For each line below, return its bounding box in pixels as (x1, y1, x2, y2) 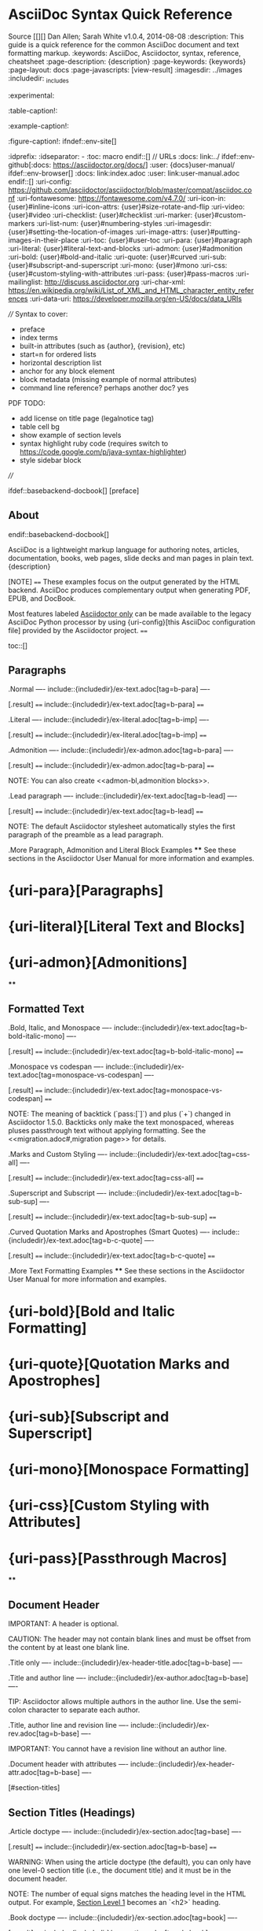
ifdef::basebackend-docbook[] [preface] (8, 486, 140, 495)
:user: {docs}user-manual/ (149, 160, 236, 169)
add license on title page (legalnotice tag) (19, 413, 155, 423)
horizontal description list (19, 358, 102, 367)
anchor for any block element (19, 366, 115, 376)
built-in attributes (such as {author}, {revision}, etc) (19, 341, 186, 350)
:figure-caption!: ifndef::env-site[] (8, 136, 117, 146)
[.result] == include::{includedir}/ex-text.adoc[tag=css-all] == (8, 1173, 204, 1183)
